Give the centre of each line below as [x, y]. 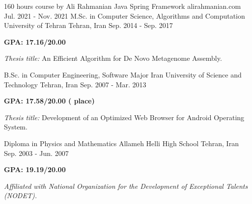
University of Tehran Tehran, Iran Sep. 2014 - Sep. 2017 [88, 25]
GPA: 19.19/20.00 [35, 169]
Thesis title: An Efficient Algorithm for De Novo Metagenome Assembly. [113, 58]
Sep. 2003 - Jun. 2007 [36, 153]
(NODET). [20, 195]
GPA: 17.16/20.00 [35, 41]
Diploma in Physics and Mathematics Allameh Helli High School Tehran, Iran [121, 143]
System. [16, 127]
